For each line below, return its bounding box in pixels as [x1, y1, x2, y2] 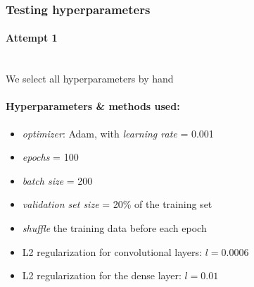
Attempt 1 [6, 30, 58, 45]
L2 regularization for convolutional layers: [22, 244, 202, 259]
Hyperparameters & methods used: [6, 99, 180, 114]
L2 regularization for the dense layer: [22, 268, 182, 283]
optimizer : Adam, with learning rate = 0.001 [22, 126, 214, 140]
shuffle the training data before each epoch [22, 221, 207, 235]
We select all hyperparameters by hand [6, 71, 174, 86]
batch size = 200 [22, 173, 93, 188]
